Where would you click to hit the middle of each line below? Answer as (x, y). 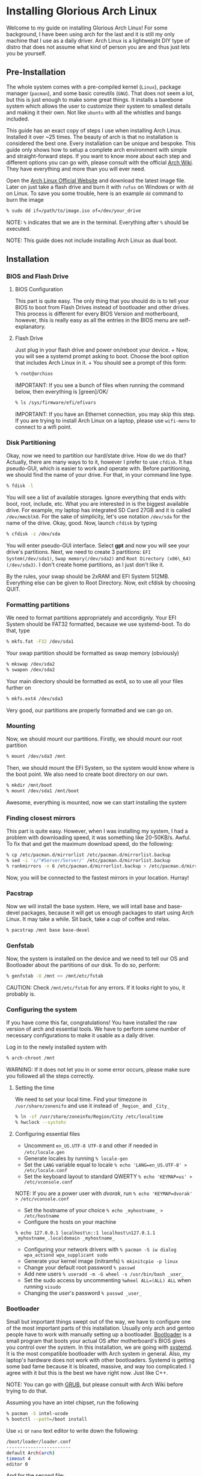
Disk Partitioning (31, 442)
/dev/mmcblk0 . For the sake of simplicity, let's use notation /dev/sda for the (98, 516)
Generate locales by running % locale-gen (76, 1158)
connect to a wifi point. (43, 427)
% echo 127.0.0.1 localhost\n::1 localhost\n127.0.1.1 (85, 1233)
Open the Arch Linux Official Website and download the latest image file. (96, 180)
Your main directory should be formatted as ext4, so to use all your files (95, 681)
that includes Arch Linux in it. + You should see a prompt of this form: (101, 363)
